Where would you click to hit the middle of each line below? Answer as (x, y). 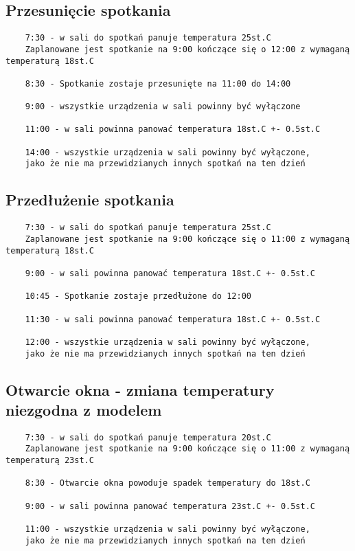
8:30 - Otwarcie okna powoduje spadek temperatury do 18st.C (168, 483)
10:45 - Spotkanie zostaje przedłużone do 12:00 (138, 296)
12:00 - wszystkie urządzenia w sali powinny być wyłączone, (168, 342)
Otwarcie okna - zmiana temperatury (140, 389)
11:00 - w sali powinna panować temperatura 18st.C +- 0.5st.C (173, 130)
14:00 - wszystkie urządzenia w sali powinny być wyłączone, (168, 152)
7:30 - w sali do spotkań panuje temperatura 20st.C (148, 437)
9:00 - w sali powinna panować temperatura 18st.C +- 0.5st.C (170, 273)
